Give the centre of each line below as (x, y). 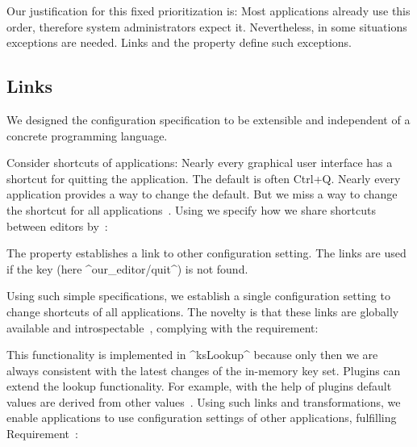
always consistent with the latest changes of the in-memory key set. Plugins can (204, 370)
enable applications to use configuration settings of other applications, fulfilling (202, 418)
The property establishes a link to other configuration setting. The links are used (206, 253)
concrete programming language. (87, 135)
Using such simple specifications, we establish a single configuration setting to (198, 296)
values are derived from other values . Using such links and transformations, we (204, 401)
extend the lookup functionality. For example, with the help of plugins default (199, 386)
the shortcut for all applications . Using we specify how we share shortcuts (192, 209)
